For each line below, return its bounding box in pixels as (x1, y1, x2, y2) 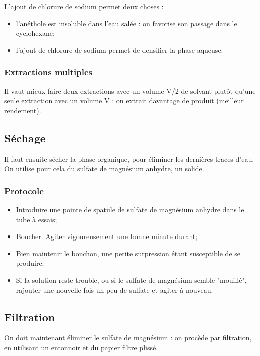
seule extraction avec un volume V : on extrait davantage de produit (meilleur (4, 95, 244, 106)
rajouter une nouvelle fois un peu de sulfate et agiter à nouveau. (16, 284, 213, 295)
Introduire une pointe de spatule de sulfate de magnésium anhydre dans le (16, 204, 244, 214)
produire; (16, 258, 44, 268)
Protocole (4, 184, 44, 197)
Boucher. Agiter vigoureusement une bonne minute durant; (16, 231, 198, 242)
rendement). (4, 105, 41, 115)
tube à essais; (16, 214, 57, 224)
